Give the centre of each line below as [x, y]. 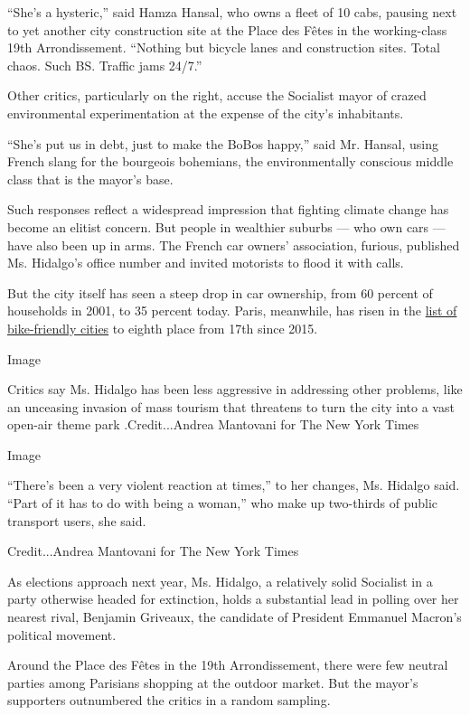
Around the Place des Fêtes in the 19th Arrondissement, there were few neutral [228, 665]
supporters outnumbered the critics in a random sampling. [169, 700]
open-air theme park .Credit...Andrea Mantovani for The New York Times [213, 424]
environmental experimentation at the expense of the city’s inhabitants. [206, 113]
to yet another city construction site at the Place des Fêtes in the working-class [227, 29]
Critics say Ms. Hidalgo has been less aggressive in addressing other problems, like [235, 389]
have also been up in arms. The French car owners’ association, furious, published [234, 245]
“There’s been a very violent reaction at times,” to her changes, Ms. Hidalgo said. [234, 485]
